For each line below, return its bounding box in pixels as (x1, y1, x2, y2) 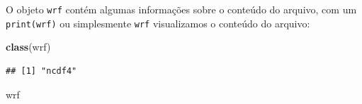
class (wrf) (6, 39, 51, 54)
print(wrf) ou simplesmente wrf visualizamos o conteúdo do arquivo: (6, 15, 310, 30)
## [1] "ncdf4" (6, 65, 77, 76)
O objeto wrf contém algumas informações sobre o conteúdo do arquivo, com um (6, 2, 357, 16)
